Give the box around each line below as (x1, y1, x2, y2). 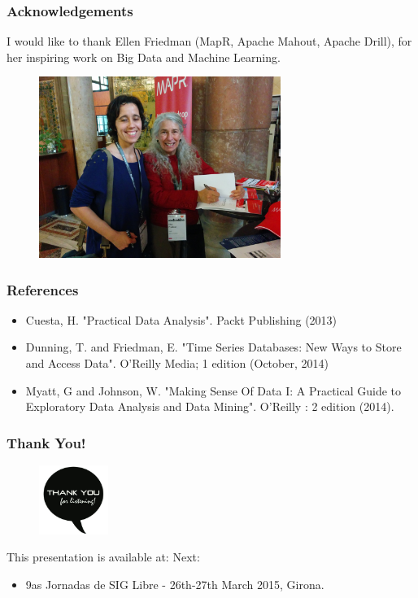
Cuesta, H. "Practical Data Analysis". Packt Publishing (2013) (25, 311, 337, 328)
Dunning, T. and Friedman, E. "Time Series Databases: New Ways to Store (25, 338, 402, 356)
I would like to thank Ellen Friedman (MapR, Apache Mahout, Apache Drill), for (7, 33, 412, 50)
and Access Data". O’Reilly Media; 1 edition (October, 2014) (25, 355, 329, 371)
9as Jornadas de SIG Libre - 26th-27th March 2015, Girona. (25, 575, 324, 592)
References (7, 279, 79, 299)
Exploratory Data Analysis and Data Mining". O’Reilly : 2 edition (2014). (25, 398, 394, 415)
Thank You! (7, 432, 86, 452)
